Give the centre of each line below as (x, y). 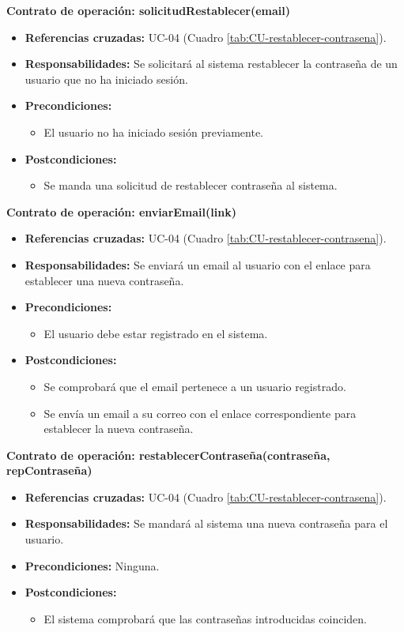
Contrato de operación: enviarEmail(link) (121, 211)
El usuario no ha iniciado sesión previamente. (154, 132)
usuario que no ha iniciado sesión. (106, 79)
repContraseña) (49, 470)
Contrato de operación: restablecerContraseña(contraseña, (168, 455)
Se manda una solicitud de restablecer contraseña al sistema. (191, 185)
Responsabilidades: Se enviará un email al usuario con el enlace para (198, 264)
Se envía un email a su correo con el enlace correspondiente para (200, 413)
